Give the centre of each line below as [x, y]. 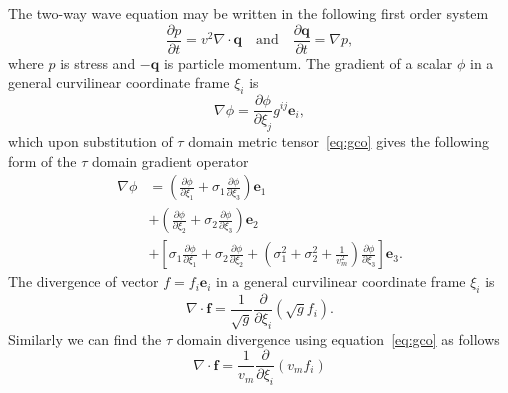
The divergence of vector [83, 281]
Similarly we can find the [85, 338]
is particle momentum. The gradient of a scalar [308, 62]
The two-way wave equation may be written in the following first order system [248, 13]
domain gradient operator [170, 160]
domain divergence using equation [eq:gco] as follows [338, 338]
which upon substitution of [90, 140]
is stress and [98, 62]
